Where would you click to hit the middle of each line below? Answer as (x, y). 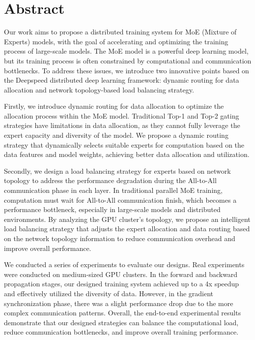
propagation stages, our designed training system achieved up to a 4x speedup (122, 284)
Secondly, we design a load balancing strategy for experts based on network (117, 170)
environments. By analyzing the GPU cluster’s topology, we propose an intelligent (127, 219)
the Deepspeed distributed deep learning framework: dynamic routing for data (122, 80)
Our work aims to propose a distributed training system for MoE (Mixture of (120, 32)
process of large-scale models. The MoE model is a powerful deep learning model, (126, 51)
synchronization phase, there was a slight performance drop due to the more (119, 303)
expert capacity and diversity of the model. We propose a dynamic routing (116, 135)
